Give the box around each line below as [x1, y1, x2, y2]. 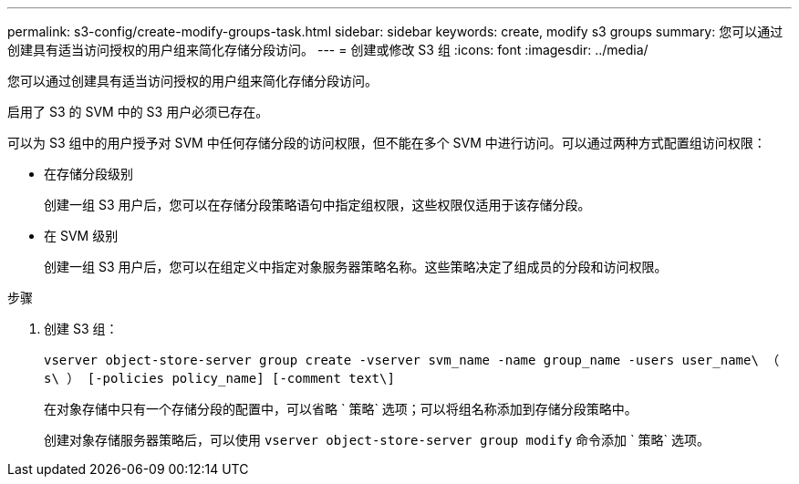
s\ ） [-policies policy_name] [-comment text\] [44, 371, 395, 386]
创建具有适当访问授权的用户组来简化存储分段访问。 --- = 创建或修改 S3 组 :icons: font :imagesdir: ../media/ [7, 42, 649, 57]
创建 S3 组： [44, 321, 119, 336]
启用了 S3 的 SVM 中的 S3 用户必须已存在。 [7, 104, 269, 119]
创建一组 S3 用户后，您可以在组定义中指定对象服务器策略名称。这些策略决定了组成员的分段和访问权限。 [44, 259, 668, 274]
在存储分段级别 [44, 166, 133, 181]
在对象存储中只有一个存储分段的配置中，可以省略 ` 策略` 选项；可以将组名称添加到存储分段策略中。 [44, 401, 638, 417]
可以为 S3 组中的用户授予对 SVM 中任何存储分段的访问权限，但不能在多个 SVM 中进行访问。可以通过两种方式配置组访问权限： [7, 135, 766, 150]
